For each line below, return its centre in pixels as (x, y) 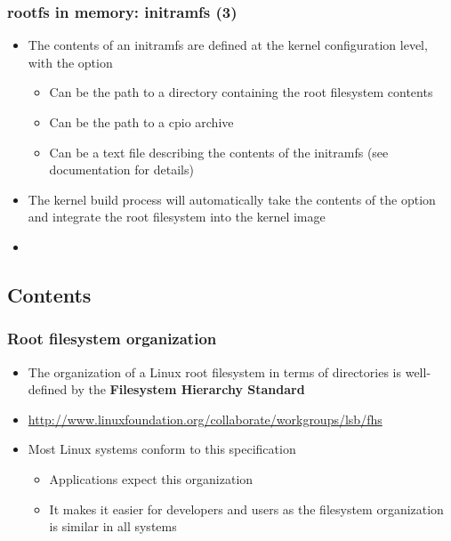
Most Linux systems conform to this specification (162, 449)
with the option (70, 62)
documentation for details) (121, 170)
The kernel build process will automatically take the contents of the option (232, 199)
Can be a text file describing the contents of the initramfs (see (219, 152)
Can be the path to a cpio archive (141, 122)
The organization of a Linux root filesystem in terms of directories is (214, 371)
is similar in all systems (113, 526)
